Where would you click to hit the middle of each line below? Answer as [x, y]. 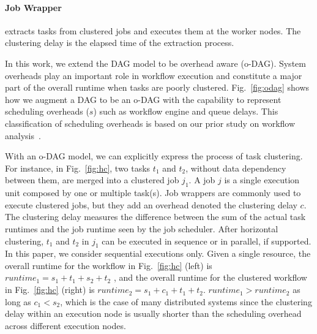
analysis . [23, 135]
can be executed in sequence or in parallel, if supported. [207, 241]
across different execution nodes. [65, 325]
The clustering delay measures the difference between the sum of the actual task [155, 217]
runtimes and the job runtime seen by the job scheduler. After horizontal [142, 228]
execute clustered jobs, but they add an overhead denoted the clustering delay [151, 204]
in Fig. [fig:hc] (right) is [50, 290]
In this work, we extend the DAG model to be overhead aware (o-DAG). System [155, 63]
